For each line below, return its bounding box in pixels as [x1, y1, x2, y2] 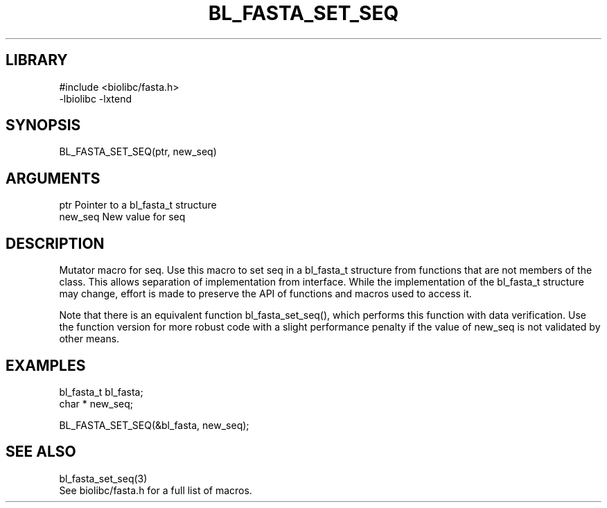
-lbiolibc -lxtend [59, 92, 132, 105]
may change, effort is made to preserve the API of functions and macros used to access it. [59, 288, 472, 300]
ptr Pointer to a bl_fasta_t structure [59, 199, 217, 211]
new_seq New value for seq [59, 211, 186, 223]
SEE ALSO [6, 443, 76, 461]
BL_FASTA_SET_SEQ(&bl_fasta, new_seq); [59, 419, 249, 431]
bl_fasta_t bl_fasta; [59, 385, 143, 398]
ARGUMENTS [6, 169, 100, 187]
